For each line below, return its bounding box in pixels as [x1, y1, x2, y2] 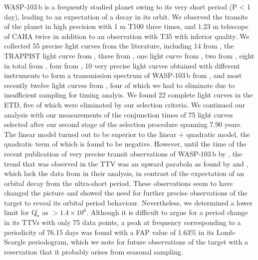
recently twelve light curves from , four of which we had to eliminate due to [4, 79, 235, 90]
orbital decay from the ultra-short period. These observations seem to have [4, 177, 233, 188]
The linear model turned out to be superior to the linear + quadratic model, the [4, 128, 251, 139]
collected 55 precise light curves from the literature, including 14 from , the [4, 40, 234, 51]
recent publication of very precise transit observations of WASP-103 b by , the [4, 148, 243, 158]
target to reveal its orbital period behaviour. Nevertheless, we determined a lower [4, 197, 253, 207]
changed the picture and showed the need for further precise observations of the [4, 187, 248, 198]
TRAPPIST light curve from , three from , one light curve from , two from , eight [4, 50, 255, 60]
